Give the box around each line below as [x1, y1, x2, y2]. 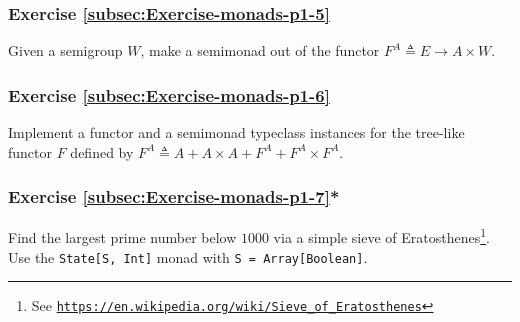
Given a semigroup [8, 40, 123, 61]
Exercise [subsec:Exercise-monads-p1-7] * [8, 184, 340, 209]
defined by [70, 141, 134, 162]
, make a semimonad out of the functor [140, 40, 380, 61]
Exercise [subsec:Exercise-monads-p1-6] [8, 82, 330, 107]
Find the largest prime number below [8, 227, 237, 248]
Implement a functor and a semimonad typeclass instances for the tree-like [8, 122, 465, 143]
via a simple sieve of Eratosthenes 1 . [273, 224, 490, 248]
